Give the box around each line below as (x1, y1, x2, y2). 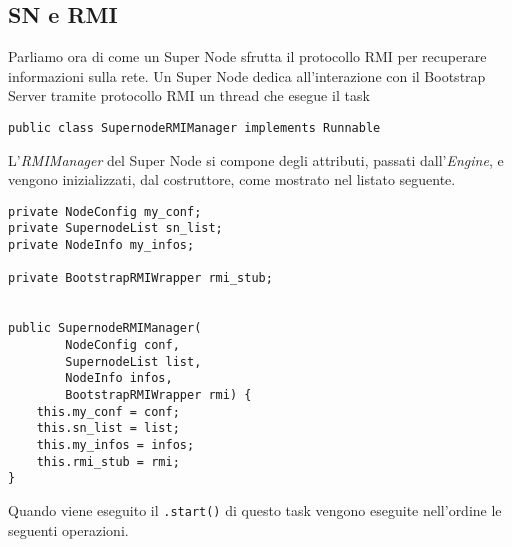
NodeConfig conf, (65, 338, 180, 353)
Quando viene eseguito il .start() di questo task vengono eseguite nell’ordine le (8, 499, 502, 520)
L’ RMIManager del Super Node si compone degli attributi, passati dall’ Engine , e (8, 149, 504, 170)
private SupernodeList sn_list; (8, 221, 223, 236)
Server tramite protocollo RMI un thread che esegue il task (8, 85, 370, 106)
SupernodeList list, (65, 354, 202, 369)
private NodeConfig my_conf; (8, 204, 202, 219)
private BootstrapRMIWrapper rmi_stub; (8, 271, 273, 286)
